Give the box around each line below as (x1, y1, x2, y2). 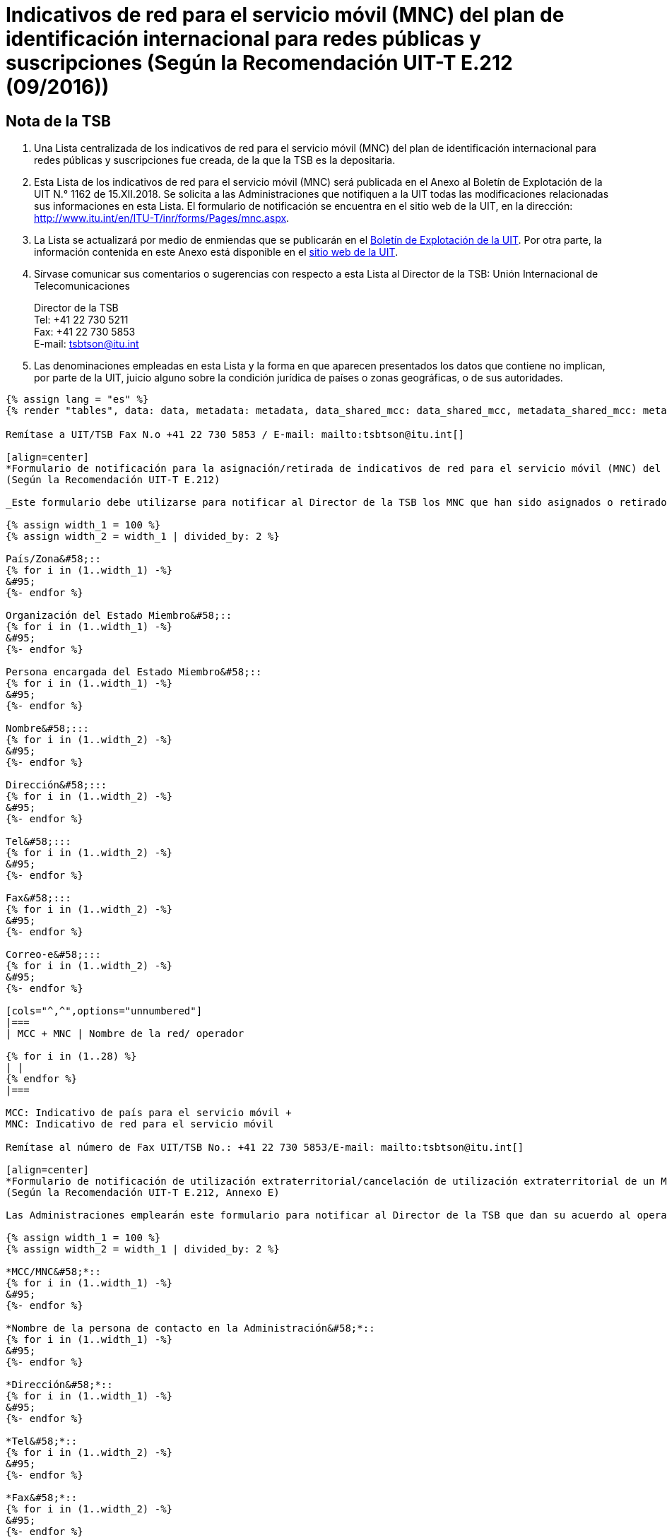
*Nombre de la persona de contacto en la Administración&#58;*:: (6, 1322, 375, 1334)
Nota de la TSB (6, 112, 111, 130)
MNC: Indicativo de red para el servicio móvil (6, 1118, 274, 1130)
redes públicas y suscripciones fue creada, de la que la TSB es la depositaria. (34, 154, 396, 167)
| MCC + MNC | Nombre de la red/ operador (6, 1027, 244, 1039)
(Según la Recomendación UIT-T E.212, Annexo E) (6, 1187, 280, 1199)
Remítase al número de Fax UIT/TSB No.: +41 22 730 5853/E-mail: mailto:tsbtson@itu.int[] (6, 1142, 524, 1154)
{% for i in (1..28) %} (6, 1050, 137, 1062)
